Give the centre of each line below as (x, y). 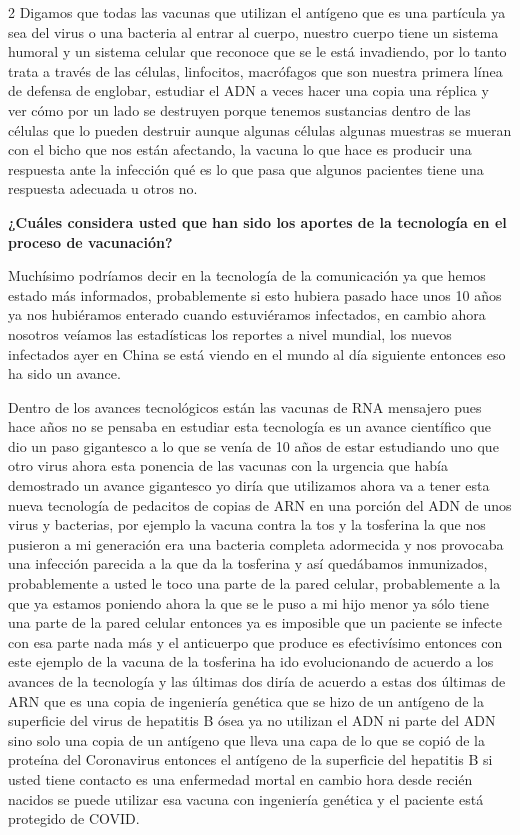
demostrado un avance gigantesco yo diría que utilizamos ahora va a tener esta (249, 485)
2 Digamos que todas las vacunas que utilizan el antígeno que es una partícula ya (257, 12)
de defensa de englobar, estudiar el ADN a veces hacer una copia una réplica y (248, 90)
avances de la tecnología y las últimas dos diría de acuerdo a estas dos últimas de (257, 681)
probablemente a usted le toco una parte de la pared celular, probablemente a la (254, 583)
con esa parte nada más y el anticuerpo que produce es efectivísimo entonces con (255, 641)
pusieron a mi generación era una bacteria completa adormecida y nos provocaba (256, 543)
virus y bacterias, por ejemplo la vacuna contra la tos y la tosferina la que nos (247, 524)
